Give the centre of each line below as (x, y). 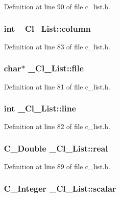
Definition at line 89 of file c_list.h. (57, 166)
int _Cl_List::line (40, 108)
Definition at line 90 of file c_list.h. (57, 6)
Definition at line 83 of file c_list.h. (57, 46)
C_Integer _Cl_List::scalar (60, 188)
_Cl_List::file (56, 68)
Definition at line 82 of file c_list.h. (57, 126)
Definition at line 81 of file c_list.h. (57, 86)
